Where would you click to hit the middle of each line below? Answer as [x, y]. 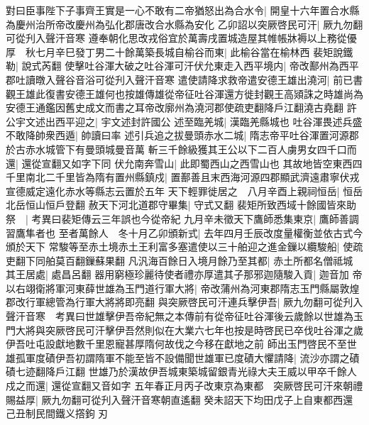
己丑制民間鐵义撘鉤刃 [57, 413]
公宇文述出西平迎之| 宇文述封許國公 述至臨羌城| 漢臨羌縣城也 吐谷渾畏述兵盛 [184, 121]
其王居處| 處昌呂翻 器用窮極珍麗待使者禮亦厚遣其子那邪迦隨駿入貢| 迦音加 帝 [184, 274]
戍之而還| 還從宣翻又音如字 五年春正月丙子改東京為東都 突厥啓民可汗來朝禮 [184, 386]
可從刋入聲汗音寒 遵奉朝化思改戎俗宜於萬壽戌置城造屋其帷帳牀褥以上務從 [176, 38]
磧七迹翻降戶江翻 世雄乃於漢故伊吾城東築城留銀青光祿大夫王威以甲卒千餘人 [181, 371]
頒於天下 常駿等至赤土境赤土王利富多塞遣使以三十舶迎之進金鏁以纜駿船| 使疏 [184, 247]
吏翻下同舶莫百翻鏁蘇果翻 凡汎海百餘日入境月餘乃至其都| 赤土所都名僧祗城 [180, 260]
